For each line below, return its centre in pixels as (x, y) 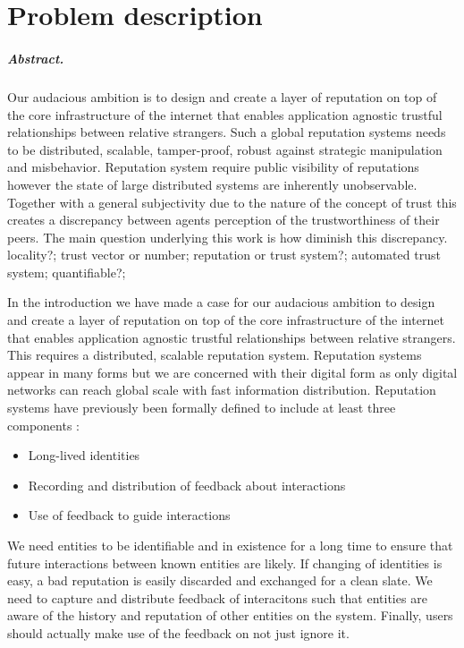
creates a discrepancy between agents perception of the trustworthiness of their (224, 220)
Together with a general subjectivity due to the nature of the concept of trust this (232, 202)
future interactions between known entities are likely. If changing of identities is (225, 563)
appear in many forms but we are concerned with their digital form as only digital (232, 372)
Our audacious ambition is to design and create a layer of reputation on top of (222, 96)
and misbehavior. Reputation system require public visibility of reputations (213, 167)
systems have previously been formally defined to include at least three (202, 408)
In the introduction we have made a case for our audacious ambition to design (221, 302)
